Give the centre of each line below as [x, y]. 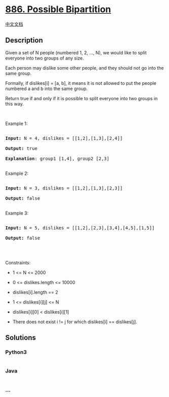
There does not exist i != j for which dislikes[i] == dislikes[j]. [75, 322]
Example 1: [16, 124]
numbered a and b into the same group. [47, 88]
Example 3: [17, 213]
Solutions [21, 338]
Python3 [16, 352]
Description [24, 40]
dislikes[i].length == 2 [35, 292]
